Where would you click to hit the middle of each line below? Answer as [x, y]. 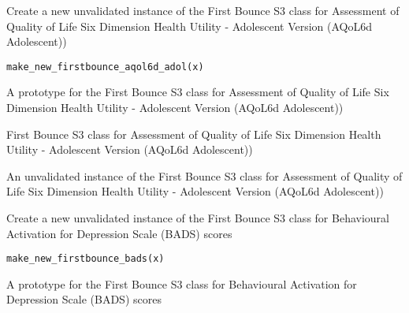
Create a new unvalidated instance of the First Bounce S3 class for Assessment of [203, 10]
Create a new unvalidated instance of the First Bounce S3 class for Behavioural [198, 218]
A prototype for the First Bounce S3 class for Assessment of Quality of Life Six [198, 92]
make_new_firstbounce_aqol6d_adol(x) [105, 67]
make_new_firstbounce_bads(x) [86, 259]
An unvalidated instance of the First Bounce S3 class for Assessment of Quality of [204, 175]
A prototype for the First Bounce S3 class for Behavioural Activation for [182, 283]
